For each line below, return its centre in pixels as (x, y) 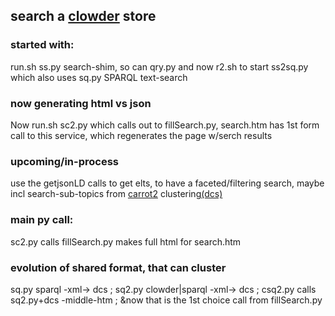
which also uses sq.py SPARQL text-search (99, 77)
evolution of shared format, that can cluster (118, 267)
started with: (42, 45)
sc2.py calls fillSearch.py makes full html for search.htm (126, 241)
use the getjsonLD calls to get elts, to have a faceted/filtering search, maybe (167, 183)
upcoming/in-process (64, 161)
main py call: (42, 220)
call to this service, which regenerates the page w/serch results (141, 135)
